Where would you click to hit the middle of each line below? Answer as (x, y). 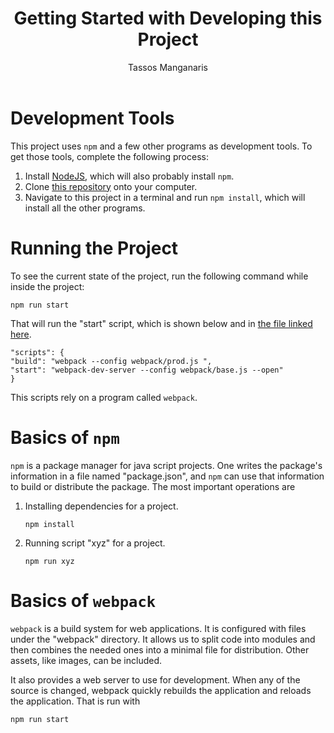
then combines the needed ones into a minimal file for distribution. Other (160, 649)
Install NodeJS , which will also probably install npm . (129, 176)
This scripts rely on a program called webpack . (104, 397)
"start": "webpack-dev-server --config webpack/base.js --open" (147, 370)
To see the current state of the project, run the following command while (159, 276)
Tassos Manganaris (168, 67)
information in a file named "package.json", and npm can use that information (167, 476)
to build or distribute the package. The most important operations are (153, 486)
